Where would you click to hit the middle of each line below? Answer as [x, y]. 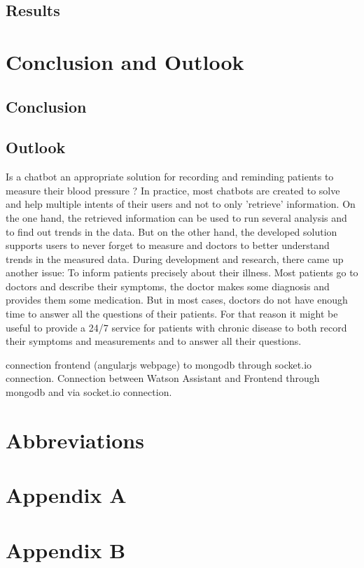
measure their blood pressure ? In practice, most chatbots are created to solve [173, 190]
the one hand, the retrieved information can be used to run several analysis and [176, 217]
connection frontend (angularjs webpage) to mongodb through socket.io [159, 364]
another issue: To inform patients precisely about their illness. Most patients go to [182, 272]
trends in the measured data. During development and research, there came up [175, 258]
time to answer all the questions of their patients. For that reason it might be [172, 314]
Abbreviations [75, 440]
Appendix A [66, 495]
